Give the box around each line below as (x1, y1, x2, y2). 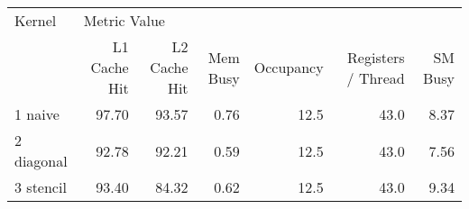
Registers (347, 46, 405, 68)
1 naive (14, 104, 60, 124)
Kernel (14, 10, 57, 31)
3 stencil (14, 177, 67, 197)
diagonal (14, 150, 68, 171)
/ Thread (346, 67, 405, 88)
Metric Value (83, 10, 165, 31)
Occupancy (253, 57, 324, 77)
